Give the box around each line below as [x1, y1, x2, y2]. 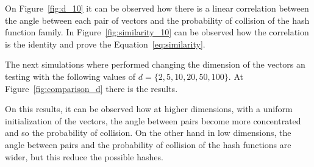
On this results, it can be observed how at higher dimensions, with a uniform [5, 102, 293, 115]
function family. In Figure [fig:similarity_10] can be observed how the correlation [5, 26, 309, 38]
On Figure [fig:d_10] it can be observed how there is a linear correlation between [5, 2, 309, 14]
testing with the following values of [5, 69, 136, 82]
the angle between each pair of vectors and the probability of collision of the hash [5, 13, 310, 26]
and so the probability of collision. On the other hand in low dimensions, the [5, 126, 291, 139]
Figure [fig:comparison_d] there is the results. [5, 82, 178, 94]
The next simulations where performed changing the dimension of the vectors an [5, 58, 305, 71]
